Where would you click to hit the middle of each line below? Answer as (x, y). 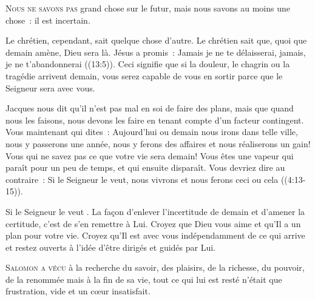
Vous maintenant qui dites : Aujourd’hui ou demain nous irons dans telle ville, (152, 132)
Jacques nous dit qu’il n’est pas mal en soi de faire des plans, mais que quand (150, 108)
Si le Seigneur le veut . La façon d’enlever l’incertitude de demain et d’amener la (155, 211)
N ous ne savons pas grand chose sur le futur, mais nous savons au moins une (148, 8)
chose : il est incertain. (48, 20)
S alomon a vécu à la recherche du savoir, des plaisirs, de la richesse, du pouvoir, (155, 267)
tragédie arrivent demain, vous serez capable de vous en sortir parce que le (144, 75)
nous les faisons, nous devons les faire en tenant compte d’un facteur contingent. (155, 120)
